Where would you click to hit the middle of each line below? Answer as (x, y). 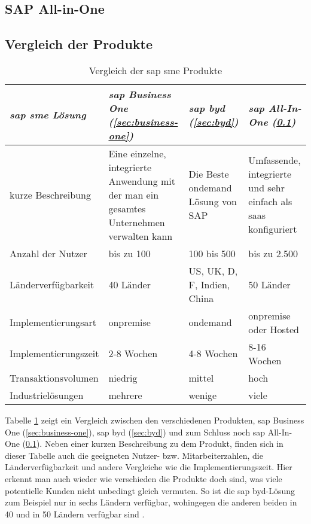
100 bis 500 (212, 253)
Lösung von (213, 202)
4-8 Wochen (213, 354)
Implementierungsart (53, 322)
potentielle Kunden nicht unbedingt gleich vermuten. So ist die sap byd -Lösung (150, 490)
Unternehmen (137, 222)
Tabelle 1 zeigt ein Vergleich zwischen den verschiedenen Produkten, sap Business (155, 420)
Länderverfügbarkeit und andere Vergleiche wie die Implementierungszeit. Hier (149, 467)
